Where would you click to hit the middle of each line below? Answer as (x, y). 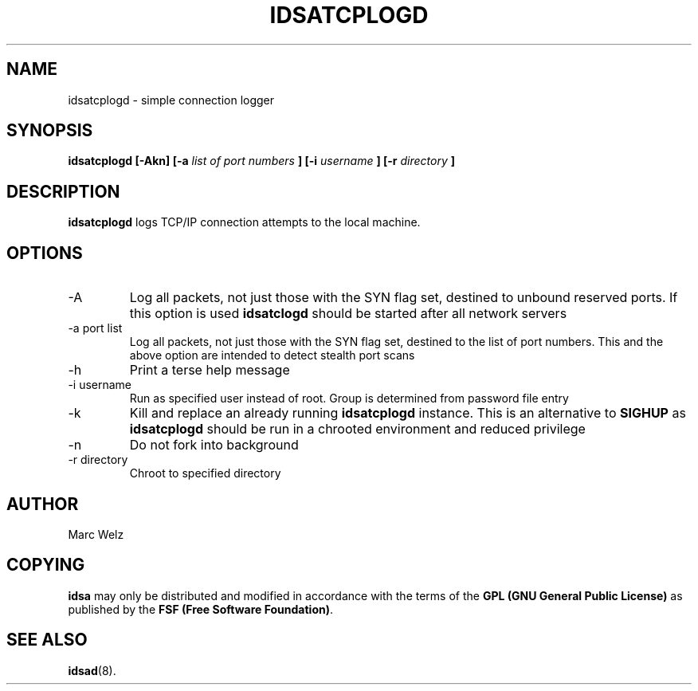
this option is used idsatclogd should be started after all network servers (348, 314)
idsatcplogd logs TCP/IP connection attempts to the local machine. (244, 222)
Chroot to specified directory (205, 473)
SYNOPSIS (50, 131)
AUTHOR (43, 504)
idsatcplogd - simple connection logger (171, 100)
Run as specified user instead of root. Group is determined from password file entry (349, 399)
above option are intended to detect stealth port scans (272, 355)
